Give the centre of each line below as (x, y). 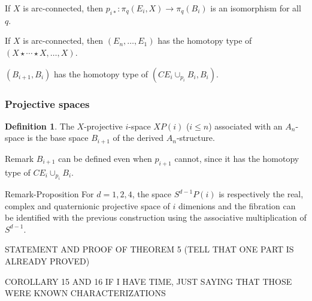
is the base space (58, 138)
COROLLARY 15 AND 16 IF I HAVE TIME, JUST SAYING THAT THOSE (149, 281)
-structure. (196, 138)
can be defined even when (105, 158)
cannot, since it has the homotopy (237, 158)
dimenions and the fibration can (237, 205)
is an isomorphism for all (256, 8)
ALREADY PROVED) (47, 261)
